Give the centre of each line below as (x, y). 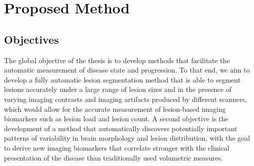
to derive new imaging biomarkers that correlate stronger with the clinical (117, 147)
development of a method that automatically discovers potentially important (121, 128)
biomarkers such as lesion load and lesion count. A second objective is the (116, 119)
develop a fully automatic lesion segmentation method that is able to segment (122, 79)
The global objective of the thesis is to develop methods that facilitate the (117, 60)
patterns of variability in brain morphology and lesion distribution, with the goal (127, 138)
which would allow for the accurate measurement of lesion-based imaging (115, 109)
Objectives (32, 39)
